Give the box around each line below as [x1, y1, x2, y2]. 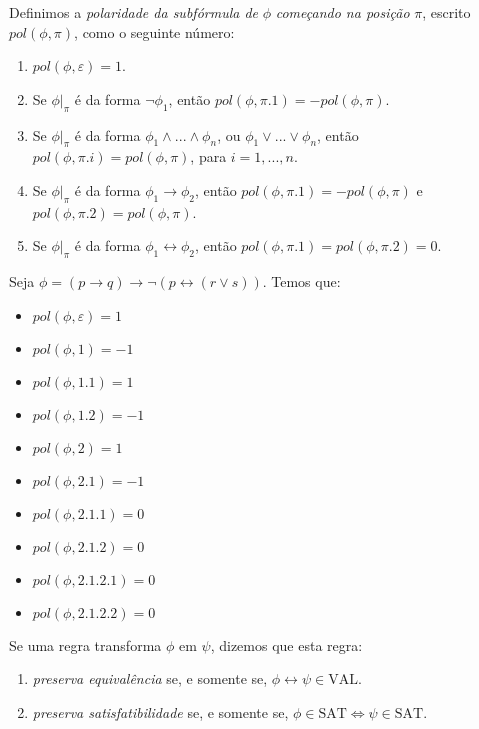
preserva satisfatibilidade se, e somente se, [32, 701, 289, 722]
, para [190, 146, 227, 167]
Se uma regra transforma [9, 634, 162, 655]
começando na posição [275, 2, 410, 22]
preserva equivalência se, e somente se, [32, 668, 268, 689]
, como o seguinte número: [74, 21, 235, 42]
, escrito [422, 2, 471, 22]
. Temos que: [262, 271, 341, 292]
